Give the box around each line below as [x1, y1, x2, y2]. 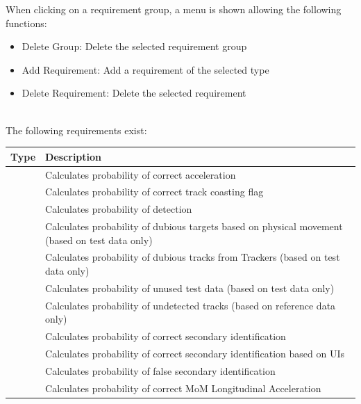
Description [45, 149, 102, 163]
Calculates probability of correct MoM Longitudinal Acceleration [45, 380, 321, 395]
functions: [6, 15, 47, 30]
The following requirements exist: [6, 122, 147, 137]
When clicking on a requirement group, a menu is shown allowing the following [6, 2, 342, 16]
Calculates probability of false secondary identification [45, 363, 276, 378]
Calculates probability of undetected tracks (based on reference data [45, 298, 336, 312]
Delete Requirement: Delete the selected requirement [22, 86, 246, 100]
